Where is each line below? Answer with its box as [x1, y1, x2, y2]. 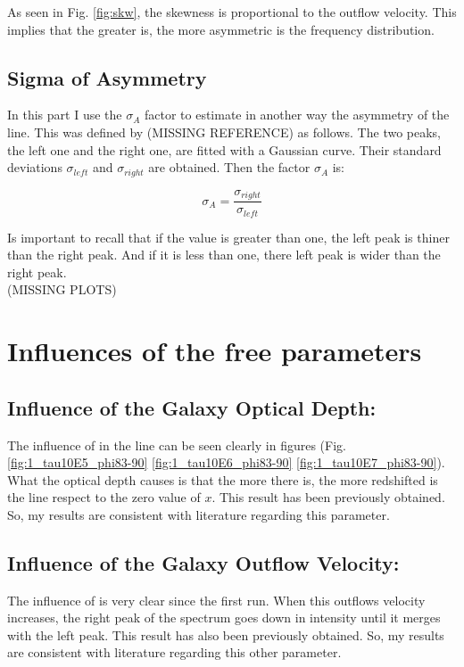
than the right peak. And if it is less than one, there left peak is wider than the [7, 245, 441, 264]
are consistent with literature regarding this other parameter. [7, 643, 342, 662]
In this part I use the [7, 105, 122, 124]
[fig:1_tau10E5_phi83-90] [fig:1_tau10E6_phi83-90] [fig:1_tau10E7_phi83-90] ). [7, 453, 445, 472]
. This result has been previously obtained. [211, 488, 445, 506]
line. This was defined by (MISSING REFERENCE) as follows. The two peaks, [7, 122, 442, 141]
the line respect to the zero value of [7, 488, 201, 506]
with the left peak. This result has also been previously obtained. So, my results [7, 625, 444, 644]
